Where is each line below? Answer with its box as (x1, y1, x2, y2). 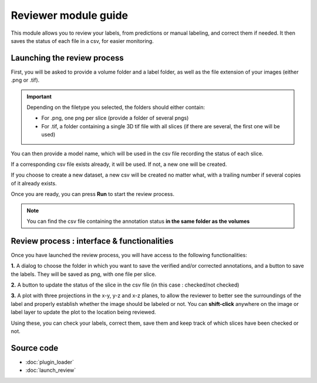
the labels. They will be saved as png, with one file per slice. (11, 271, 157, 278)
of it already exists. (11, 179, 57, 186)
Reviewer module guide (11, 9, 129, 22)
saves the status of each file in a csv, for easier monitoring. (11, 37, 154, 44)
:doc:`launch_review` (25, 367, 76, 374)
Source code (11, 343, 59, 353)
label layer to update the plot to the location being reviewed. (11, 309, 156, 316)
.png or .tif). (11, 76, 40, 84)
